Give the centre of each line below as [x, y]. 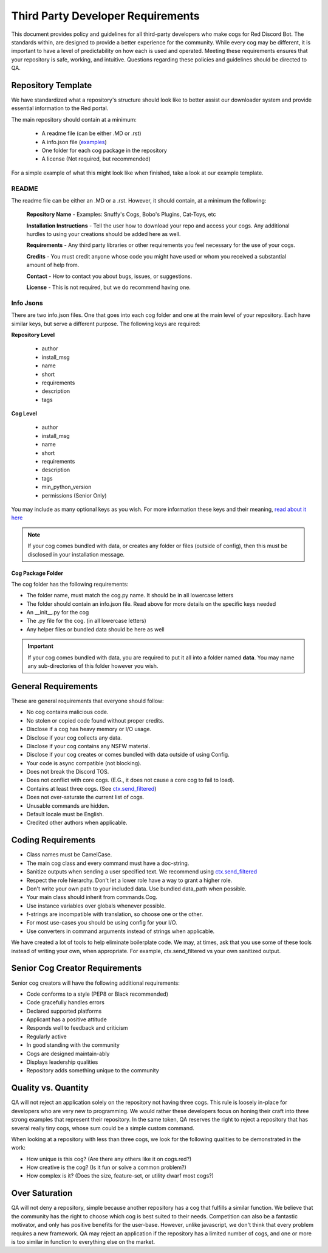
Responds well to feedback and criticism [77, 1028]
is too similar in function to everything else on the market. [83, 1241]
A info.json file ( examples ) [74, 142]
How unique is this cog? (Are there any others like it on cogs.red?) [109, 1159]
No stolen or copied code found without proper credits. [95, 720]
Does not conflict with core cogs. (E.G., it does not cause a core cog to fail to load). [131, 780]
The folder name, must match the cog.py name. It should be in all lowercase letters [130, 595]
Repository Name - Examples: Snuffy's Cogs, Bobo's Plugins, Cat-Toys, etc [121, 214]
